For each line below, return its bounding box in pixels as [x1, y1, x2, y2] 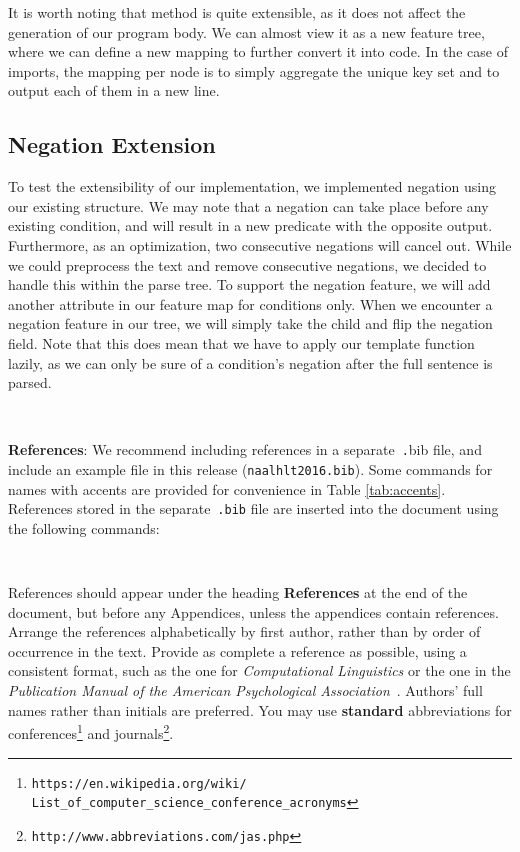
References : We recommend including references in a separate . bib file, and [8, 439, 482, 460]
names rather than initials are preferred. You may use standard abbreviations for [8, 699, 512, 720]
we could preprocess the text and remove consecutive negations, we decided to [8, 254, 487, 275]
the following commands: [8, 517, 160, 538]
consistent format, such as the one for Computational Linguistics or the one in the [8, 660, 511, 681]
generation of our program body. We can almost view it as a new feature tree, [8, 21, 485, 42]
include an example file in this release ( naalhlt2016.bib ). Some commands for [8, 458, 493, 479]
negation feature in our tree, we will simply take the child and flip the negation [8, 313, 493, 334]
